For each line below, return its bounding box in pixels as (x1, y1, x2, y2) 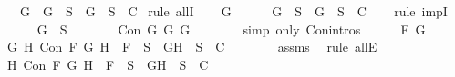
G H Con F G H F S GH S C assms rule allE (6, 37, 377, 56)
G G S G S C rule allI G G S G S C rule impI (19, 2, 448, 20)
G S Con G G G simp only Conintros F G (36, 19, 426, 38)
